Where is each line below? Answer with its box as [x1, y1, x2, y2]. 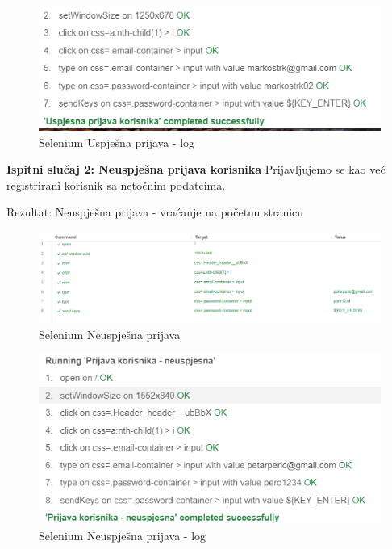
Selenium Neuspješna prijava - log [39, 526, 206, 543]
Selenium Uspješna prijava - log [39, 133, 195, 150]
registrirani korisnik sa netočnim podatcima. [6, 176, 226, 193]
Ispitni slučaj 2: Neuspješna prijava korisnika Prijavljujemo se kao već [6, 161, 386, 178]
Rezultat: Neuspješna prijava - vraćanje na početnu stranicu [6, 203, 304, 220]
